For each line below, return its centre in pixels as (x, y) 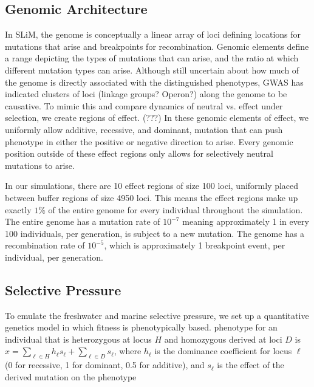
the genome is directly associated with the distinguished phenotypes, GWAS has (154, 82)
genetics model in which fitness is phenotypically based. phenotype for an (141, 327)
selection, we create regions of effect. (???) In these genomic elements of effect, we (157, 118)
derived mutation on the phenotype (71, 376)
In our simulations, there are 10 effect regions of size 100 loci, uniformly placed (152, 186)
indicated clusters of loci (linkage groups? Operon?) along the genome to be (146, 94)
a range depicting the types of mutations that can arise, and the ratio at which (152, 58)
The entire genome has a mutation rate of (83, 221)
